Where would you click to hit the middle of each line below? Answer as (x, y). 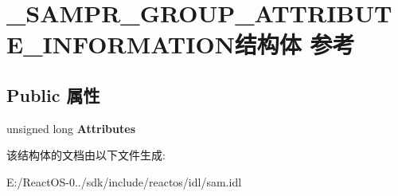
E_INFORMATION (121, 44)
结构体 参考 (295, 44)
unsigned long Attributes (71, 128)
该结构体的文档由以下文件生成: (86, 155)
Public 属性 (53, 94)
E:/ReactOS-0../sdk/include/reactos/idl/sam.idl (124, 181)
